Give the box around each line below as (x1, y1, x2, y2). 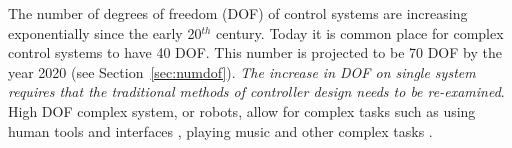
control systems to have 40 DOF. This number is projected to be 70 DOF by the (8, 42, 502, 63)
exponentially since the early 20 (8, 22, 202, 43)
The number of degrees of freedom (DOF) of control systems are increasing (8, 3, 468, 23)
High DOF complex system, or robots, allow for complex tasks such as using (8, 100, 476, 121)
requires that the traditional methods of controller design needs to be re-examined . (8, 81, 505, 102)
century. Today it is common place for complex (216, 22, 504, 43)
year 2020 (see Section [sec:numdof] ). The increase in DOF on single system (8, 61, 476, 82)
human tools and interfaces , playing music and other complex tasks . (8, 120, 433, 141)
